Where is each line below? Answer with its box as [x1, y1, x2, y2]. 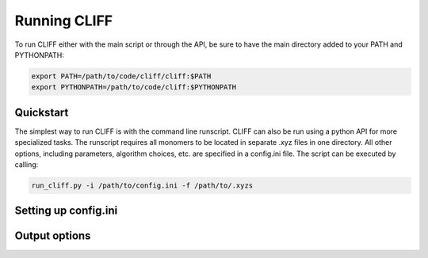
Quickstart [14, 105, 69, 119]
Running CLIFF [14, 12, 113, 29]
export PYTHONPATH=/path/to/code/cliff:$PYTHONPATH [31, 83, 237, 92]
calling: [14, 159, 39, 169]
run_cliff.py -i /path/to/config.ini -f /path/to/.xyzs [31, 180, 254, 190]
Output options [14, 230, 91, 243]
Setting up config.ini [14, 204, 118, 218]
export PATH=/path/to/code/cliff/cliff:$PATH [31, 71, 212, 81]
